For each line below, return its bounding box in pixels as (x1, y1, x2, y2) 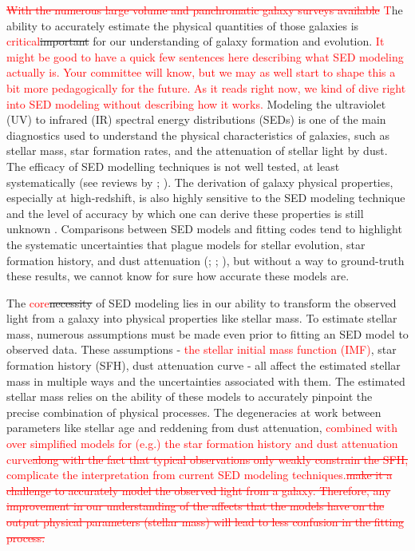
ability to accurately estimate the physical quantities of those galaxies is (6, 17, 359, 34)
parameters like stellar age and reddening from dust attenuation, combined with (6, 419, 398, 436)
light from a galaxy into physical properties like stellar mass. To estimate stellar (6, 310, 397, 327)
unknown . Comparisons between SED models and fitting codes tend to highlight (6, 220, 402, 237)
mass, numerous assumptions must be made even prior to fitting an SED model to (6, 325, 409, 342)
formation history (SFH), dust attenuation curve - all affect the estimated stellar (6, 357, 401, 374)
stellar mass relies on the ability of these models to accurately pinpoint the (6, 388, 373, 405)
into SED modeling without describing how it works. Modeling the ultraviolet (6, 95, 386, 112)
